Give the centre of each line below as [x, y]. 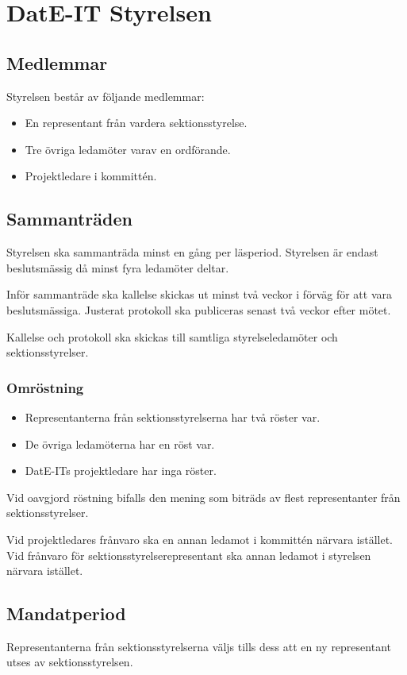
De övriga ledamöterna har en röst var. [120, 444]
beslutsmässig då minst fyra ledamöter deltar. [118, 267]
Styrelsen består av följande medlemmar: [106, 96]
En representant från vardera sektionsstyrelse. [136, 123]
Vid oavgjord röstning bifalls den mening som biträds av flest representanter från [203, 497]
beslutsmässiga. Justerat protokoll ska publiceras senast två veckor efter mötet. [199, 309]
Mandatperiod [66, 613]
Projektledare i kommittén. [91, 176]
